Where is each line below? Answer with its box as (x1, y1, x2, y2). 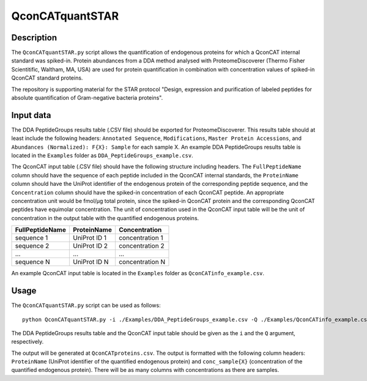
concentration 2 (118, 242, 165, 250)
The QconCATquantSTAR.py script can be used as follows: (11, 301, 161, 309)
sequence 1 (15, 234, 48, 242)
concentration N (118, 257, 165, 266)
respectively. (11, 338, 44, 346)
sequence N (15, 257, 50, 266)
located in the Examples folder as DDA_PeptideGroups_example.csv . (11, 152, 194, 159)
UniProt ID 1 (72, 234, 107, 242)
